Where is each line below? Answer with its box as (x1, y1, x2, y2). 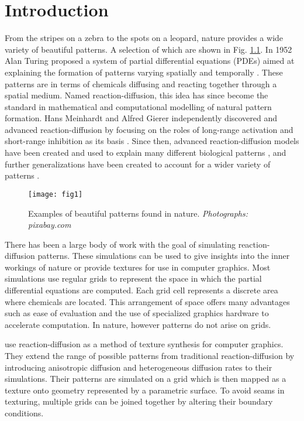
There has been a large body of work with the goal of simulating (5, 238, 236, 250)
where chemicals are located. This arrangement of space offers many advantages (5, 295, 290, 307)
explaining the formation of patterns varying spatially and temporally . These (5, 66, 283, 78)
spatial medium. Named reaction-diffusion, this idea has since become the (5, 89, 268, 101)
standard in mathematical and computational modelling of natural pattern (5, 100, 272, 112)
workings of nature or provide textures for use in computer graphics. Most (5, 261, 271, 273)
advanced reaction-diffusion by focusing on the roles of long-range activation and (5, 123, 293, 135)
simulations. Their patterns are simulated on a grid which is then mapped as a (5, 372, 286, 385)
